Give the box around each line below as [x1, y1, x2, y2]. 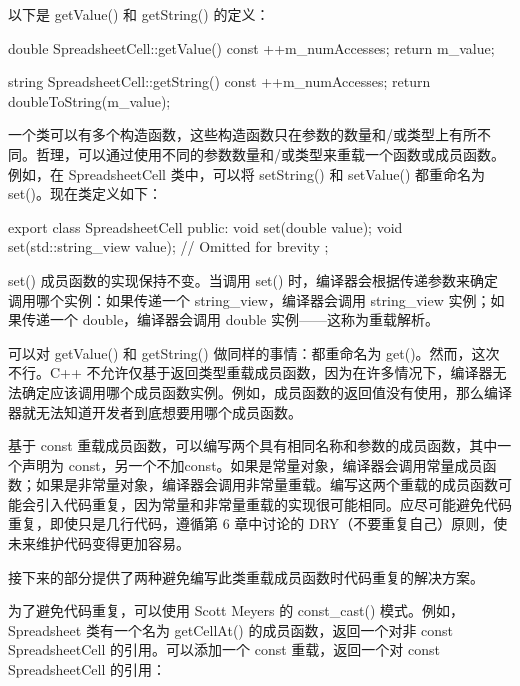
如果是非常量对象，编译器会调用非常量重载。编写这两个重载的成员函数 [35, 474, 498, 495]
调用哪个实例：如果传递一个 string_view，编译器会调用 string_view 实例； [8, 289, 491, 310]
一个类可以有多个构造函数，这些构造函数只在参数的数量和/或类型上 [8, 124, 449, 145]
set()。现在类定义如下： [8, 183, 163, 204]
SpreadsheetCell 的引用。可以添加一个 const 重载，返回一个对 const [8, 639, 440, 660]
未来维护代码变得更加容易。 [8, 533, 190, 554]
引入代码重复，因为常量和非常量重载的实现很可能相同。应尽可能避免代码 [35, 493, 512, 514]
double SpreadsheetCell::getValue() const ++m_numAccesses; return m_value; [8, 37, 495, 58]
